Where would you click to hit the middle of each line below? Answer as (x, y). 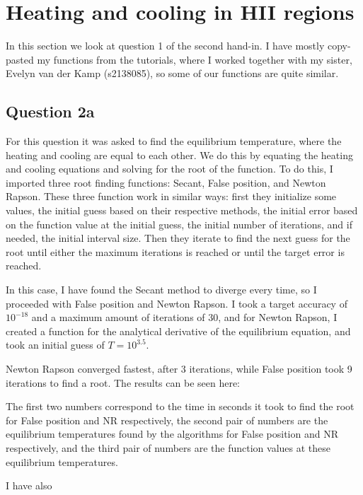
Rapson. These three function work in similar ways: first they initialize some (171, 196)
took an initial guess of (55, 345)
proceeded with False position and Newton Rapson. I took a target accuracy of (177, 303)
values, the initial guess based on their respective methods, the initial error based (182, 210)
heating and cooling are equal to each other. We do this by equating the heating (179, 155)
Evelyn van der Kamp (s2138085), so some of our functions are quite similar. (172, 73)
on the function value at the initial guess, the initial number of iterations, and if (179, 224)
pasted (20, 59)
